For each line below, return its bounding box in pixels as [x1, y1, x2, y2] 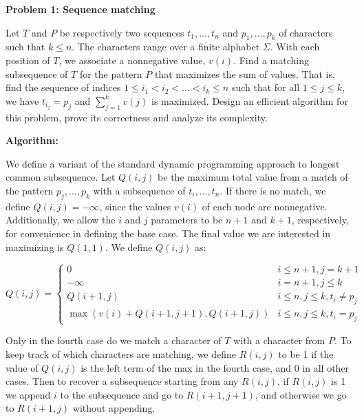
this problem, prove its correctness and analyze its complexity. [6, 110, 268, 124]
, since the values [99, 199, 171, 213]
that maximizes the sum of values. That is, [154, 66, 335, 81]
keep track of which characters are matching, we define [6, 346, 237, 361]
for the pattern [79, 66, 142, 81]
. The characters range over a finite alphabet [72, 39, 260, 54]
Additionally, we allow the [6, 212, 116, 227]
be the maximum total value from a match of [158, 170, 348, 184]
